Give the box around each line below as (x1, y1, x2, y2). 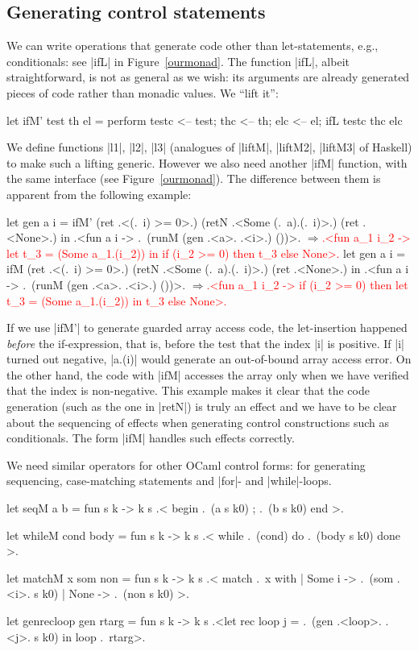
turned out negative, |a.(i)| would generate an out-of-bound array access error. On (6, 350, 412, 367)
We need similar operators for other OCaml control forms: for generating (6, 456, 366, 473)
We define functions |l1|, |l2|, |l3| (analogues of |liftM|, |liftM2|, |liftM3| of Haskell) (6, 139, 412, 155)
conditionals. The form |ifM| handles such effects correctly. (6, 429, 295, 446)
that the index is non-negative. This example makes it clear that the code (6, 382, 370, 399)
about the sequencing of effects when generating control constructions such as (6, 413, 389, 430)
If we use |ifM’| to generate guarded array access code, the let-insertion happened (6, 319, 408, 336)
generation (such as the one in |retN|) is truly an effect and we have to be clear (6, 398, 397, 415)
